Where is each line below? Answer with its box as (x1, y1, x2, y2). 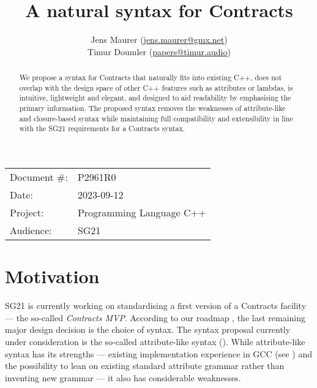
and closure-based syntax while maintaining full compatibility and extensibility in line (19, 113, 293, 123)
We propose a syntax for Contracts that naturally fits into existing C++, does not (19, 72, 282, 83)
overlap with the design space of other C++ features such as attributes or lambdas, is (19, 82, 293, 93)
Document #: (10, 170, 68, 184)
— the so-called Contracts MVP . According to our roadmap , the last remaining (5, 311, 305, 324)
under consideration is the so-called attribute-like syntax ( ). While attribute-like (5, 335, 305, 348)
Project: (10, 205, 44, 220)
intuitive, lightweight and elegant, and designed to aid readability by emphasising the (19, 93, 291, 103)
